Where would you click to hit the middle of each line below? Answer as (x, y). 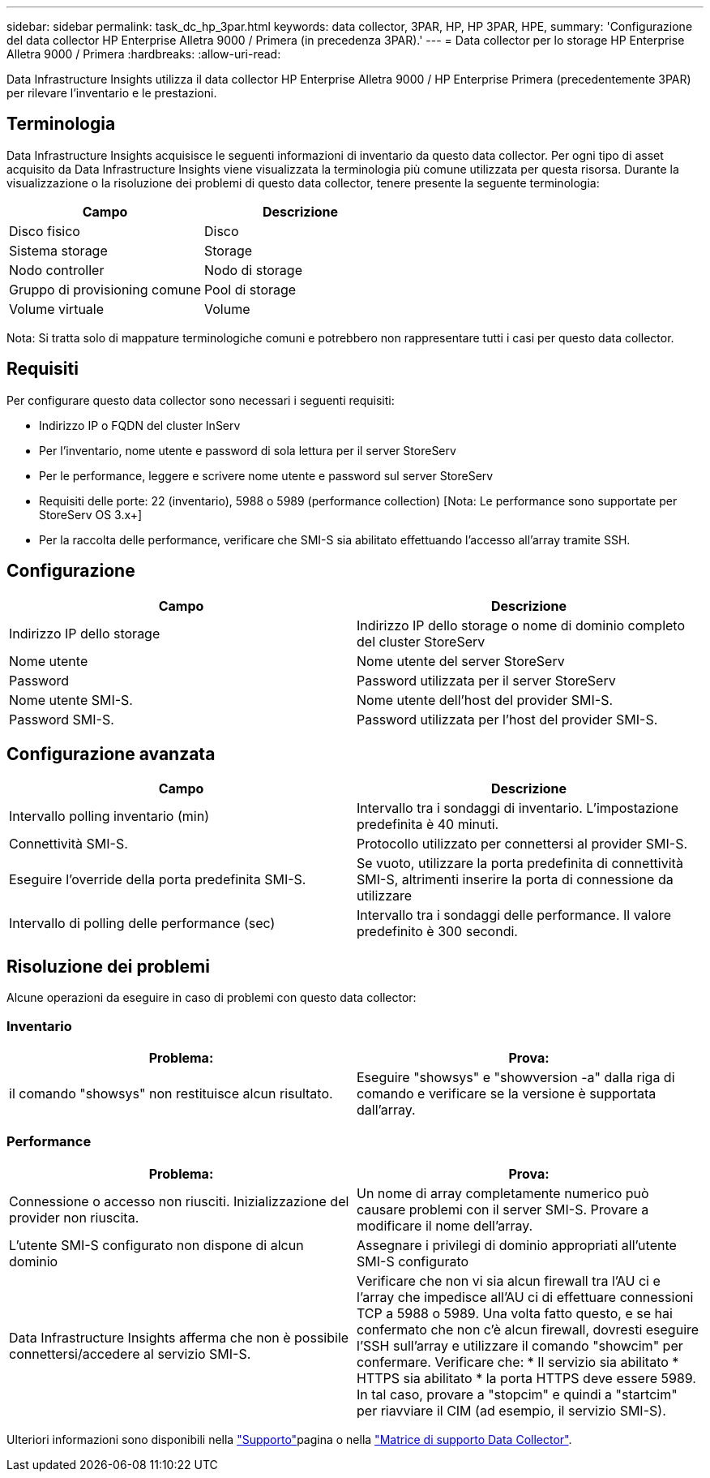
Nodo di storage (253, 270)
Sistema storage (58, 250)
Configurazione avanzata (111, 754)
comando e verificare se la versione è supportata (507, 1093)
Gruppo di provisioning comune (105, 289)
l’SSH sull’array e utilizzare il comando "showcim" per (520, 1345)
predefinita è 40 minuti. (428, 825)
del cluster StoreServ (421, 641)
